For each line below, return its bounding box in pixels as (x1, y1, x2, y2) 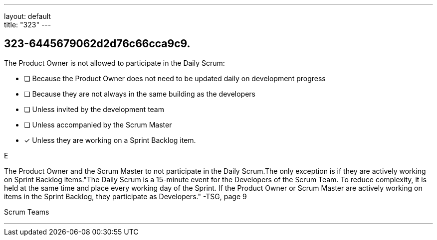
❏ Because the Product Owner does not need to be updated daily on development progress (24, 74, 326, 83)
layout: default (4, 12, 51, 20)
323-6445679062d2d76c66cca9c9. (4, 37, 191, 50)
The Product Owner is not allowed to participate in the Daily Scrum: (4, 58, 225, 67)
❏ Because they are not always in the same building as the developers (24, 89, 255, 98)
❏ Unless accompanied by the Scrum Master (24, 120, 172, 129)
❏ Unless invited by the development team (24, 105, 164, 114)
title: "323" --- (4, 20, 51, 29)
